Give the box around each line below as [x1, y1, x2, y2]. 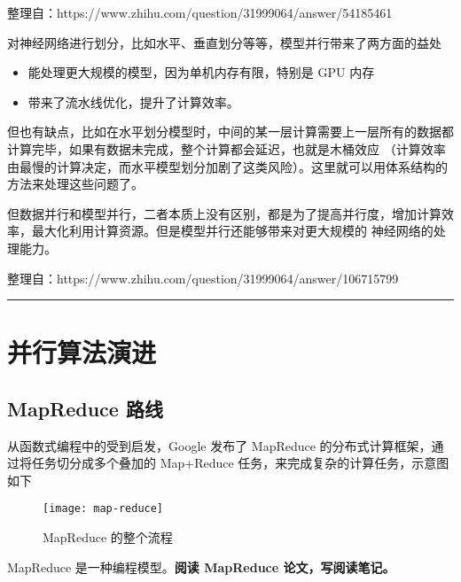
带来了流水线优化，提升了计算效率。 [27, 92, 239, 111]
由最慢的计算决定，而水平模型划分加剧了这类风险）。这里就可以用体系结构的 [7, 157, 448, 175]
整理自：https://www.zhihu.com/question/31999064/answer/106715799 [7, 268, 399, 287]
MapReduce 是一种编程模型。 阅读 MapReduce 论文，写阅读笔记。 [7, 557, 395, 576]
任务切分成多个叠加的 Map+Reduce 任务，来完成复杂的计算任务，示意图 [31, 454, 449, 472]
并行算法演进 [7, 334, 157, 370]
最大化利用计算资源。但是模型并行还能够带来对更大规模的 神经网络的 [31, 221, 434, 240]
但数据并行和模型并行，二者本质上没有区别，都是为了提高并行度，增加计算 [7, 204, 441, 222]
